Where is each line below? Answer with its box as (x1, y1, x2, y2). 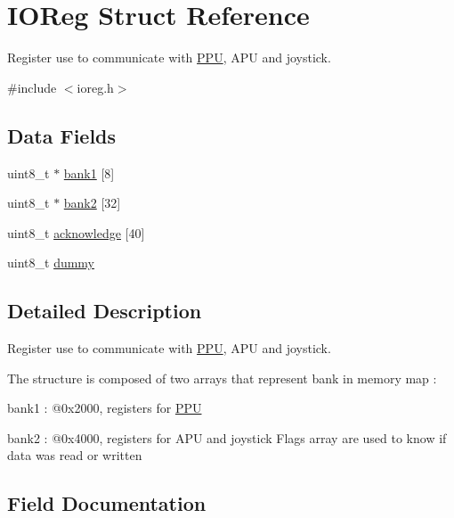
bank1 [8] (63, 163, 115, 182)
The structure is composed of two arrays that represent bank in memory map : (7, 368, 437, 387)
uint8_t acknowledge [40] (7, 223, 145, 242)
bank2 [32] (63, 193, 121, 212)
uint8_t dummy (7, 253, 95, 272)
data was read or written (7, 446, 142, 465)
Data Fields (7, 121, 117, 149)
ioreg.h (77, 78, 114, 96)
